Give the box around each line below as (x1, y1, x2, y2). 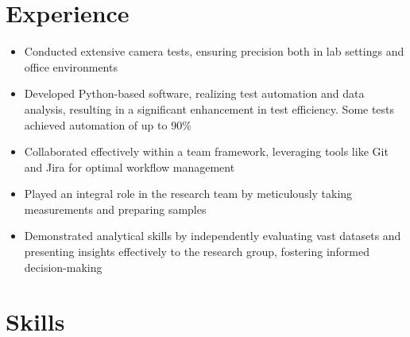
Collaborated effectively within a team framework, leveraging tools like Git (24, 143, 389, 160)
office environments (24, 58, 118, 75)
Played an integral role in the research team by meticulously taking (24, 185, 353, 202)
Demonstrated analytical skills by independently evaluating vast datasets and (24, 227, 401, 244)
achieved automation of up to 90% (24, 116, 191, 133)
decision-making (24, 258, 102, 275)
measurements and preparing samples (24, 200, 207, 217)
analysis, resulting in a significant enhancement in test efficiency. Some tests (24, 100, 395, 117)
